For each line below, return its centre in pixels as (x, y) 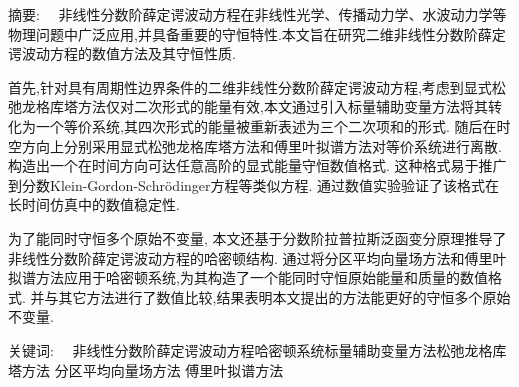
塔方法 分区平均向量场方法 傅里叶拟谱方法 (146, 369)
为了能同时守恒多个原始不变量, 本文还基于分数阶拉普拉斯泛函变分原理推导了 (257, 237)
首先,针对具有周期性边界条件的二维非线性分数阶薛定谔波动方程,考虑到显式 (250, 86)
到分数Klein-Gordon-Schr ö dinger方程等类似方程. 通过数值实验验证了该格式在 (254, 184)
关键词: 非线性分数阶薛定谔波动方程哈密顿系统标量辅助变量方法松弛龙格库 (257, 349)
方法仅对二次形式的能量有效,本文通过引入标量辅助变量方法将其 (282, 106)
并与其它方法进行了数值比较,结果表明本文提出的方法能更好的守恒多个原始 (270, 296)
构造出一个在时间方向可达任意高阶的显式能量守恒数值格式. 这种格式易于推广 (257, 165)
